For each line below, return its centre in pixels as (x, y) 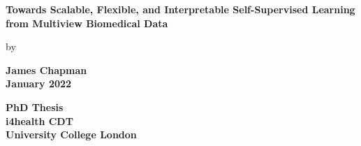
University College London (71, 134)
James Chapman (46, 70)
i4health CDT (39, 121)
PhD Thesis (35, 107)
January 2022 (39, 83)
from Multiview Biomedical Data (87, 23)
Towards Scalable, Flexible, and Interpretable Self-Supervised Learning (180, 9)
